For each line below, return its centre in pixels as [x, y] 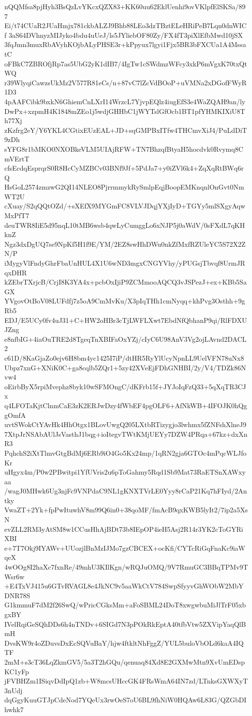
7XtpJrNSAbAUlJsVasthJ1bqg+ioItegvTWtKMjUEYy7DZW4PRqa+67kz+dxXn [126, 434]
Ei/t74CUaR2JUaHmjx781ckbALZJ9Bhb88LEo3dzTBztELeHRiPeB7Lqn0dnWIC [126, 25]
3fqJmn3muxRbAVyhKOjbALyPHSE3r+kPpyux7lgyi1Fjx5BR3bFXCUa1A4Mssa [125, 44]
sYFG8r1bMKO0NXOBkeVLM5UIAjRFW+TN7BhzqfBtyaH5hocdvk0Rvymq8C [124, 149]
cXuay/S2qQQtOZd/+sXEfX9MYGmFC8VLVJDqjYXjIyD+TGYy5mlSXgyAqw [125, 206]
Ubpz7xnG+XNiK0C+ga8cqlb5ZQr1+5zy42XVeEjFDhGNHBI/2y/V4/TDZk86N [125, 367]
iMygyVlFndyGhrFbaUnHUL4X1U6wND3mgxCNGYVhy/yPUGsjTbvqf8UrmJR [125, 263]
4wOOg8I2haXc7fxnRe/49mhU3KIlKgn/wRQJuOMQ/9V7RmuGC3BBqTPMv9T [126, 567]
